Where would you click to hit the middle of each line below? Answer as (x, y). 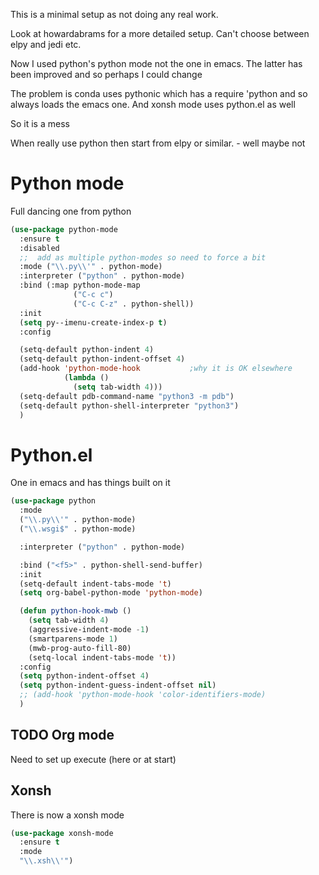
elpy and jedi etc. (46, 44)
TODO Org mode (62, 735)
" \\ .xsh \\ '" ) (46, 861)
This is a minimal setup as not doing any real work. (114, 14)
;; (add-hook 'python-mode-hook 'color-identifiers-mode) (143, 695)
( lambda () (86, 378)
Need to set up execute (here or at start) (93, 759)
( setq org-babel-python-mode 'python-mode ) (111, 593)
